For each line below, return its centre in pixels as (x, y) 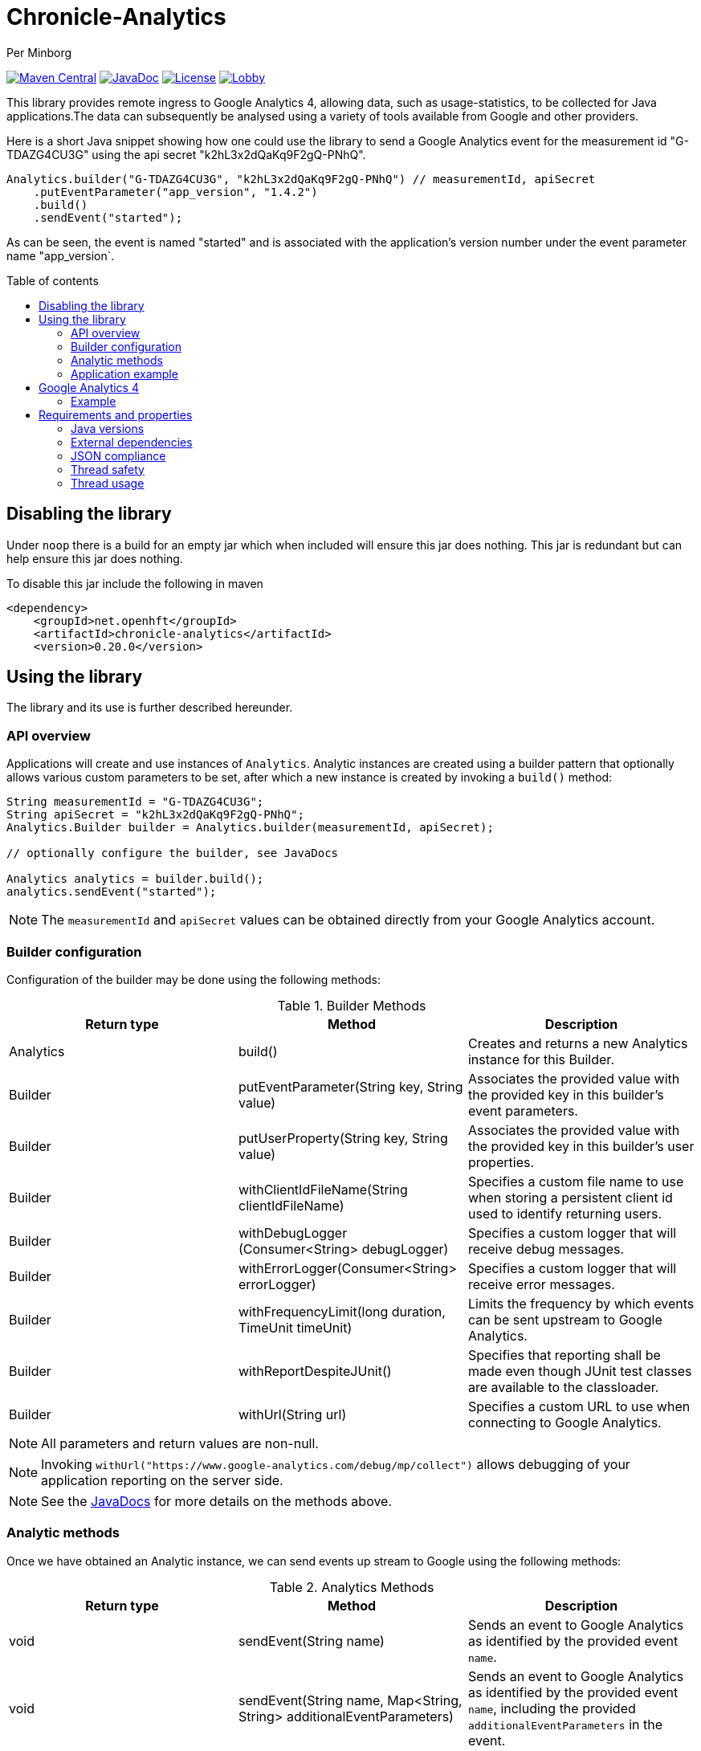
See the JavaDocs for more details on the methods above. (217, 1501)
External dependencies (132, 442)
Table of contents (53, 280)
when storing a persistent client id (570, 1197)
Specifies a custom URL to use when (579, 1406)
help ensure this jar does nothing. (95, 558)
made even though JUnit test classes (580, 1371)
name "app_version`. (61, 255)
